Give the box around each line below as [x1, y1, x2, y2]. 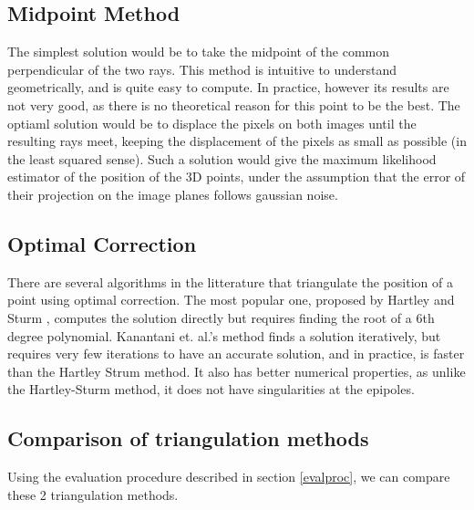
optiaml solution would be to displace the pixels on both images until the [7, 113, 417, 132]
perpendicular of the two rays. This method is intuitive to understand [7, 59, 397, 78]
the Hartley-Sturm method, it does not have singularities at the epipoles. [7, 380, 415, 399]
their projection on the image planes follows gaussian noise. [7, 184, 338, 203]
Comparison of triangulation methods [7, 424, 369, 453]
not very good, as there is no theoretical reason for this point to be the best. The [7, 95, 460, 114]
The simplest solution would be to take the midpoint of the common [7, 42, 390, 61]
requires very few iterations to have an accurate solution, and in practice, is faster [7, 344, 465, 363]
